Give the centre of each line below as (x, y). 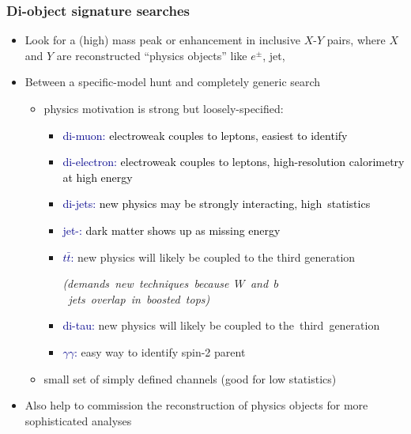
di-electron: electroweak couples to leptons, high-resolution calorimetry (234, 162)
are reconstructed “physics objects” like (152, 55)
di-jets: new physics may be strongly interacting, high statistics (217, 204)
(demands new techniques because (146, 283)
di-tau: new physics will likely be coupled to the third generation (221, 325)
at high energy (98, 177)
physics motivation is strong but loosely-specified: (164, 108)
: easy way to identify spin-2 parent (160, 351)
